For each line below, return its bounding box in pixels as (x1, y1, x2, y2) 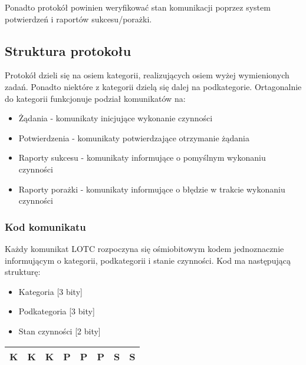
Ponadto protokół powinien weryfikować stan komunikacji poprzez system (5, 1, 271, 13)
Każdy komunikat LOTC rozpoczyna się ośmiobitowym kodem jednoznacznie (5, 242, 284, 254)
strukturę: (5, 266, 41, 278)
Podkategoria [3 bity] (18, 305, 95, 317)
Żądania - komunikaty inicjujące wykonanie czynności (18, 112, 213, 124)
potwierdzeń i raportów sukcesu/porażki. (5, 12, 152, 25)
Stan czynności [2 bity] (18, 324, 101, 337)
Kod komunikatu (5, 219, 86, 234)
